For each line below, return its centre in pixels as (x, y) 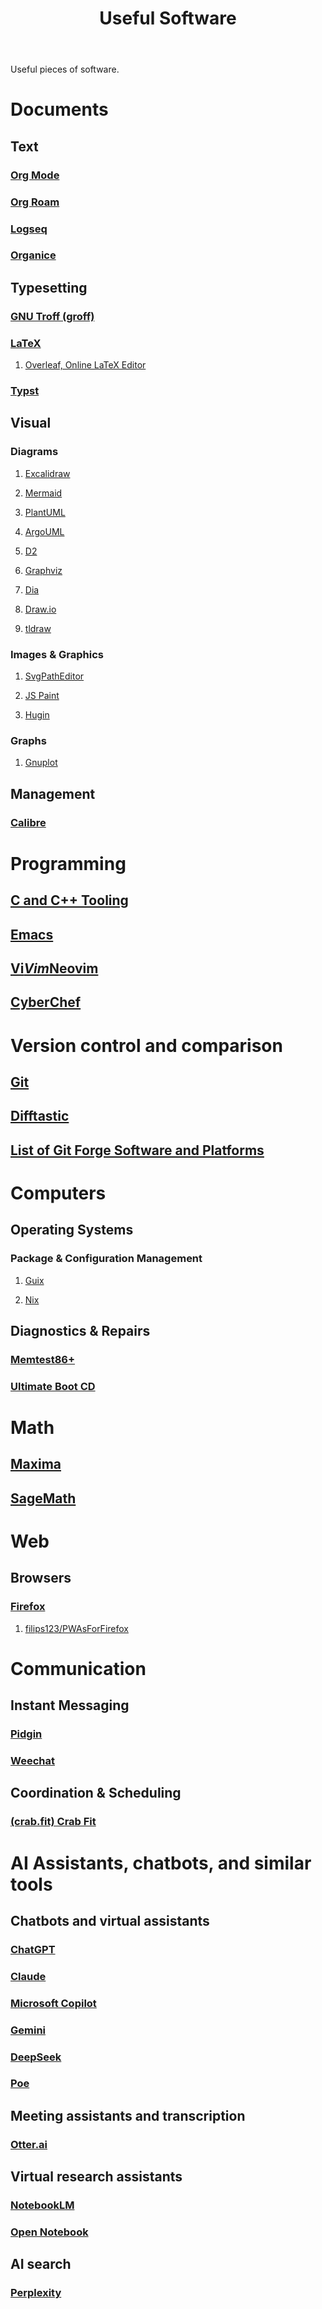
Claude (28, 1976)
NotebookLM (42, 2205)
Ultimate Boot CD (53, 1386)
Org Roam (35, 202)
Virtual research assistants (96, 2177)
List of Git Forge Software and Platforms (137, 1150)
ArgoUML (44, 531)
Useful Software (168, 18)
